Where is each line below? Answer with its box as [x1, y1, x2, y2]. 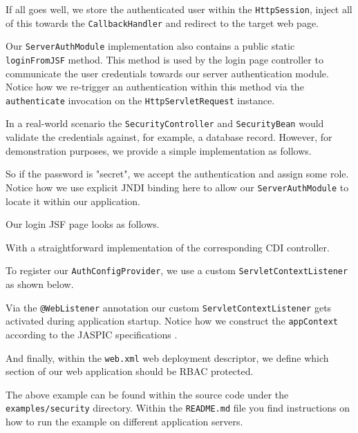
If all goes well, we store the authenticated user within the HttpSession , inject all [6, 2, 352, 16]
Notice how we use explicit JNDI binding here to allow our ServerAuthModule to [6, 180, 349, 194]
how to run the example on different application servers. [6, 414, 243, 428]
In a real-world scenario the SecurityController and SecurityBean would [6, 116, 324, 131]
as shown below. [6, 277, 74, 291]
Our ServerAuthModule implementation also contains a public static [6, 39, 295, 53]
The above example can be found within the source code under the [6, 387, 289, 401]
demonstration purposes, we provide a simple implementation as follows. [6, 143, 312, 157]
